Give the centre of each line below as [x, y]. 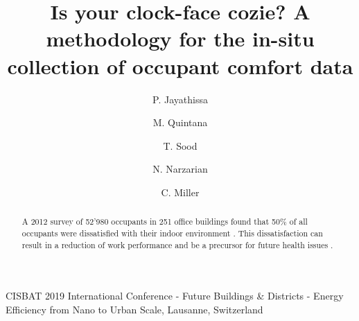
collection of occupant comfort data [180, 66]
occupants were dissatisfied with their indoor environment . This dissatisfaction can [172, 233]
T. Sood [180, 145]
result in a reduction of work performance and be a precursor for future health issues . [177, 244]
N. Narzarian [180, 169]
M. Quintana [180, 122]
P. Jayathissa [180, 99]
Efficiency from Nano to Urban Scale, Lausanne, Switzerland [134, 309]
